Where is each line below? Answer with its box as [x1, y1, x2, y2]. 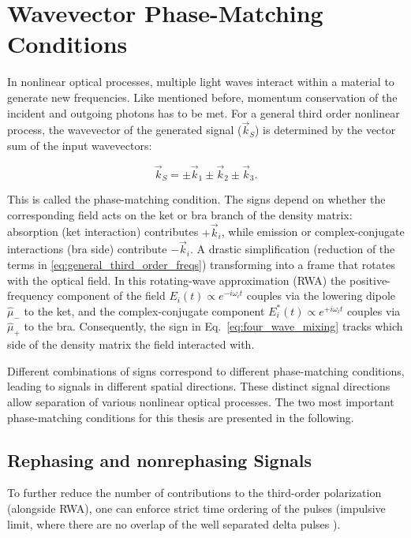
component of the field [57, 287, 166, 304]
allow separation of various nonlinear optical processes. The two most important [7, 393, 394, 409]
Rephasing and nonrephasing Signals [7, 447, 312, 472]
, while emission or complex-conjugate [221, 223, 405, 240]
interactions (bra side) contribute [7, 241, 167, 257]
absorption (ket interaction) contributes [7, 223, 199, 240]
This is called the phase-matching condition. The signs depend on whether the [7, 191, 386, 207]
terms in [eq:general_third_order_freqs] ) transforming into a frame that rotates [7, 256, 395, 272]
